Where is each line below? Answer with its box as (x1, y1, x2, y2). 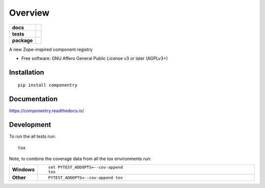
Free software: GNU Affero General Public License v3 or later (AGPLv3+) (21, 55, 168, 61)
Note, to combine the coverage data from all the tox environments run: (9, 156, 152, 162)
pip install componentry (18, 82, 78, 88)
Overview (9, 7, 50, 18)
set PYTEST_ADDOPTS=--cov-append (48, 164, 123, 170)
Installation (9, 68, 44, 76)
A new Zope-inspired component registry (9, 47, 93, 52)
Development (9, 120, 52, 129)
